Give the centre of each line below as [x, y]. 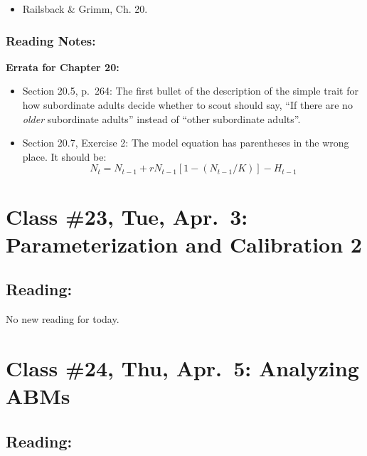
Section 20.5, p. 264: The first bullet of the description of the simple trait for [190, 91]
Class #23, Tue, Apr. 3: [127, 216]
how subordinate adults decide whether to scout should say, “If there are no [187, 105]
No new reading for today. [63, 319]
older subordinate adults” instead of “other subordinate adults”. [161, 118]
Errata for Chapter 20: [63, 67]
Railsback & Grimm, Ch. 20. [85, 9]
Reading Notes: [51, 40]
